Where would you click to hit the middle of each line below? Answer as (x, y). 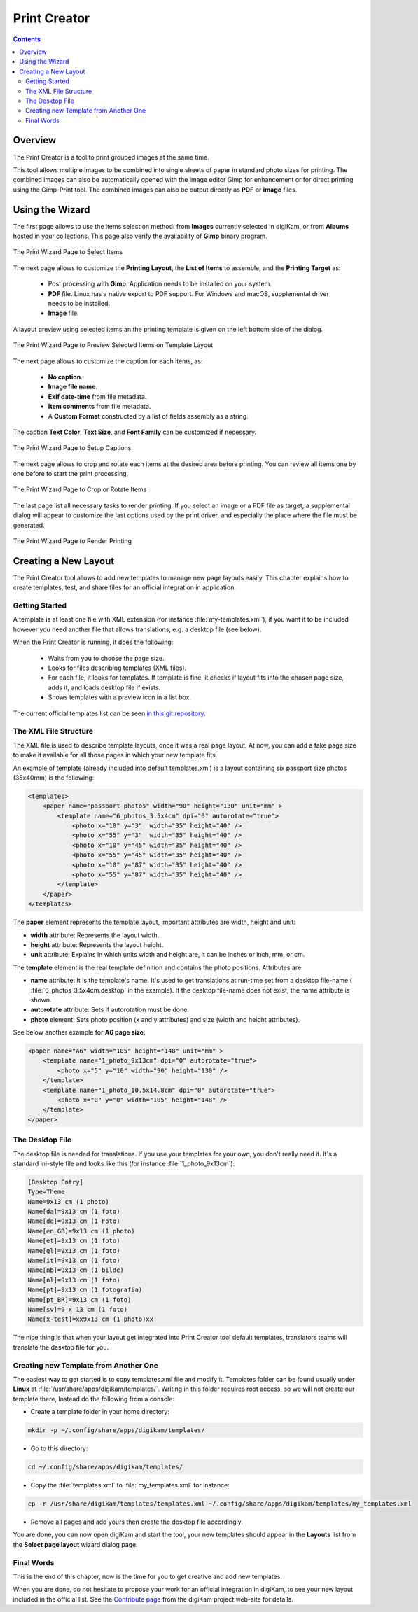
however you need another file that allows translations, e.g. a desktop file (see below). (137, 629)
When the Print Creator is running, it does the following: (93, 642)
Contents (27, 39)
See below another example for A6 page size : (79, 1032)
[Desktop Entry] (56, 1182)
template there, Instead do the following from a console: (94, 1399)
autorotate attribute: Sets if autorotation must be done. (110, 1010)
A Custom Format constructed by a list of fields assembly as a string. (148, 416)
